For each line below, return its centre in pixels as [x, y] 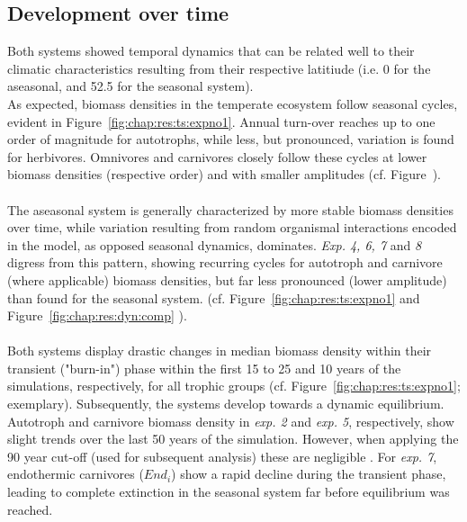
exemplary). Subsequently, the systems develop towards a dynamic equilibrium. [226, 404]
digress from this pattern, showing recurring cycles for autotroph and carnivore [225, 262]
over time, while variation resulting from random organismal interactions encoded [232, 227]
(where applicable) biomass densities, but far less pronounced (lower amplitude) [227, 279]
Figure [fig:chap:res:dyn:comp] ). [97, 315]
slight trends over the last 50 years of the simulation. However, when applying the [233, 439]
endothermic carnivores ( [76, 474]
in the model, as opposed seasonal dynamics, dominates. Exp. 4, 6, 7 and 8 [215, 244]
